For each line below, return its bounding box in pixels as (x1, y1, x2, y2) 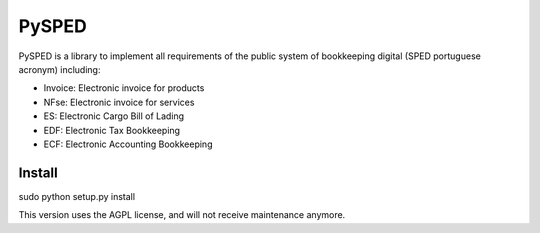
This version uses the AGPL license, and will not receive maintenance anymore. (18, 209, 346, 221)
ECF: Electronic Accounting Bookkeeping (43, 138, 213, 150)
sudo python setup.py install (18, 190, 135, 202)
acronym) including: (18, 63, 101, 75)
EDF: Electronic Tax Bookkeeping (43, 124, 180, 136)
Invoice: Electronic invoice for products (43, 82, 205, 94)
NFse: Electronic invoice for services (43, 96, 195, 108)
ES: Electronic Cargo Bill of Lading (43, 110, 185, 122)
